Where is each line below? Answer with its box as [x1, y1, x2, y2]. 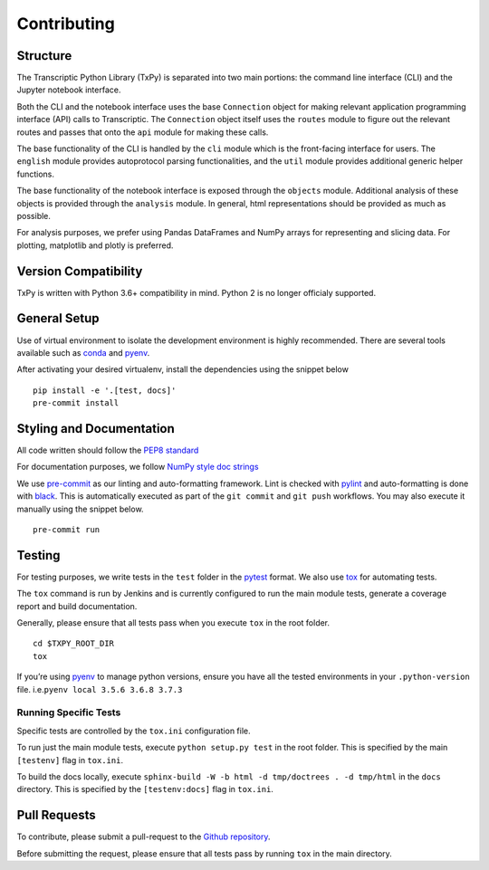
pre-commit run [33, 524, 101, 534]
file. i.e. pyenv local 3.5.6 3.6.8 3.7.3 [16, 684, 183, 694]
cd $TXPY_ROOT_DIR [33, 638, 115, 649]
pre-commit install [33, 398, 120, 408]
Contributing [16, 14, 115, 33]
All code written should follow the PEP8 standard [16, 445, 199, 456]
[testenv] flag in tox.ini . [16, 754, 124, 765]
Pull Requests [16, 808, 96, 823]
